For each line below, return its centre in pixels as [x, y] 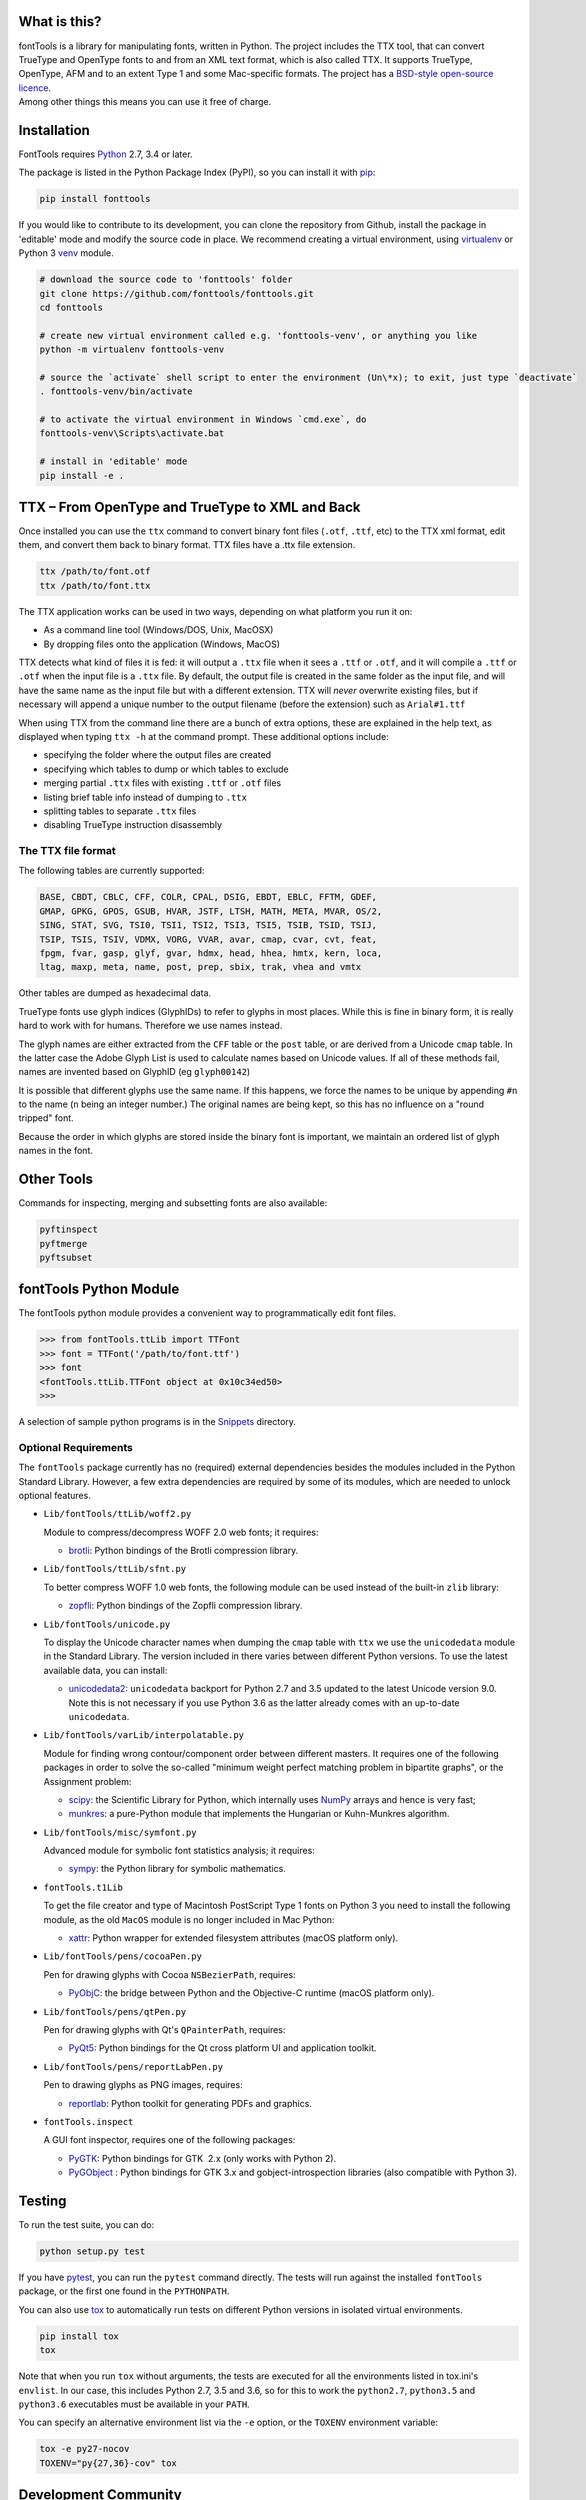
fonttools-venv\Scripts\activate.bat [132, 433]
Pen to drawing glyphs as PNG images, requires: [143, 2085]
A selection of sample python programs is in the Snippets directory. [157, 1421]
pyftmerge [63, 1243]
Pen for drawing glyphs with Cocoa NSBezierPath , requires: [169, 1974]
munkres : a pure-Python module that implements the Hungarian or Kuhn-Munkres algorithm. [259, 1814]
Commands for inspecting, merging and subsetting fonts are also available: [173, 1203]
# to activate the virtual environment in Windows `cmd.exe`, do [203, 419]
